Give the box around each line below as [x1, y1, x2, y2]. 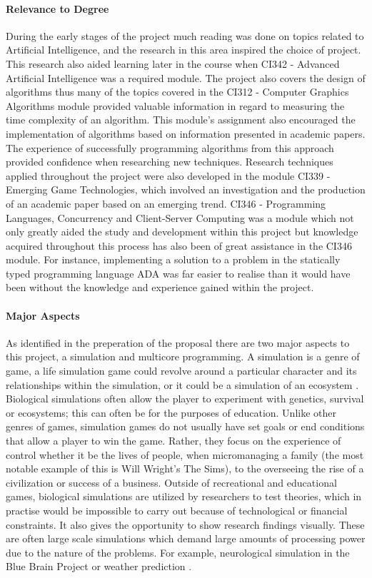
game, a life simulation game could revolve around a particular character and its [6, 363, 357, 378]
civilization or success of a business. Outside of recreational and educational [6, 475, 337, 490]
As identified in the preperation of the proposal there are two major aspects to [6, 335, 350, 350]
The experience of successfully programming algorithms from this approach [6, 140, 334, 155]
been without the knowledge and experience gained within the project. [6, 280, 314, 295]
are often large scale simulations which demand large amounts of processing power [6, 531, 366, 546]
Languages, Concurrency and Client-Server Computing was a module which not [6, 210, 354, 225]
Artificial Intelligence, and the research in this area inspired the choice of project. [6, 42, 361, 57]
